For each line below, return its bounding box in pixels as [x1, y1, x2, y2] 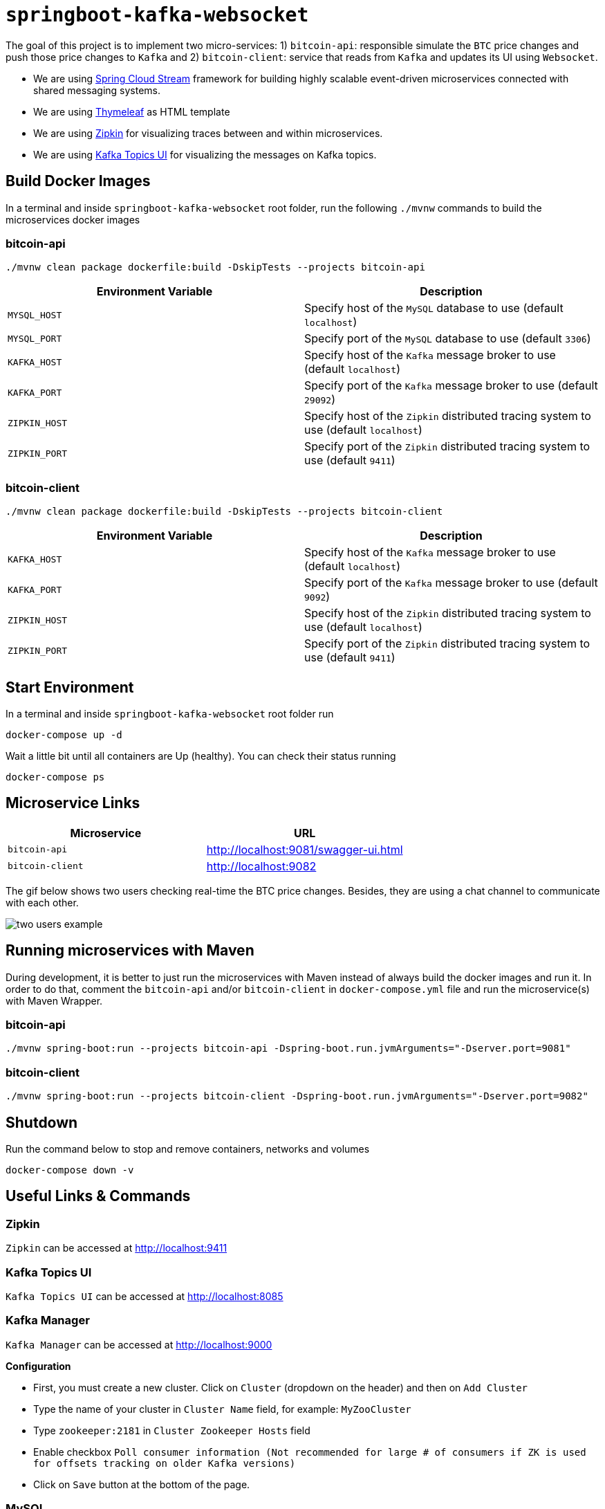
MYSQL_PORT [8, 333, 62, 344]
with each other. [6, 896, 79, 908]
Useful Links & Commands [6, 1187, 191, 1205]
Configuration [6, 1360, 71, 1372]
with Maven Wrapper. [6, 994, 103, 1007]
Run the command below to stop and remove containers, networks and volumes [6, 1142, 370, 1155]
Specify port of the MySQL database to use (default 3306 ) [304, 331, 591, 346]
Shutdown [6, 1113, 78, 1131]
